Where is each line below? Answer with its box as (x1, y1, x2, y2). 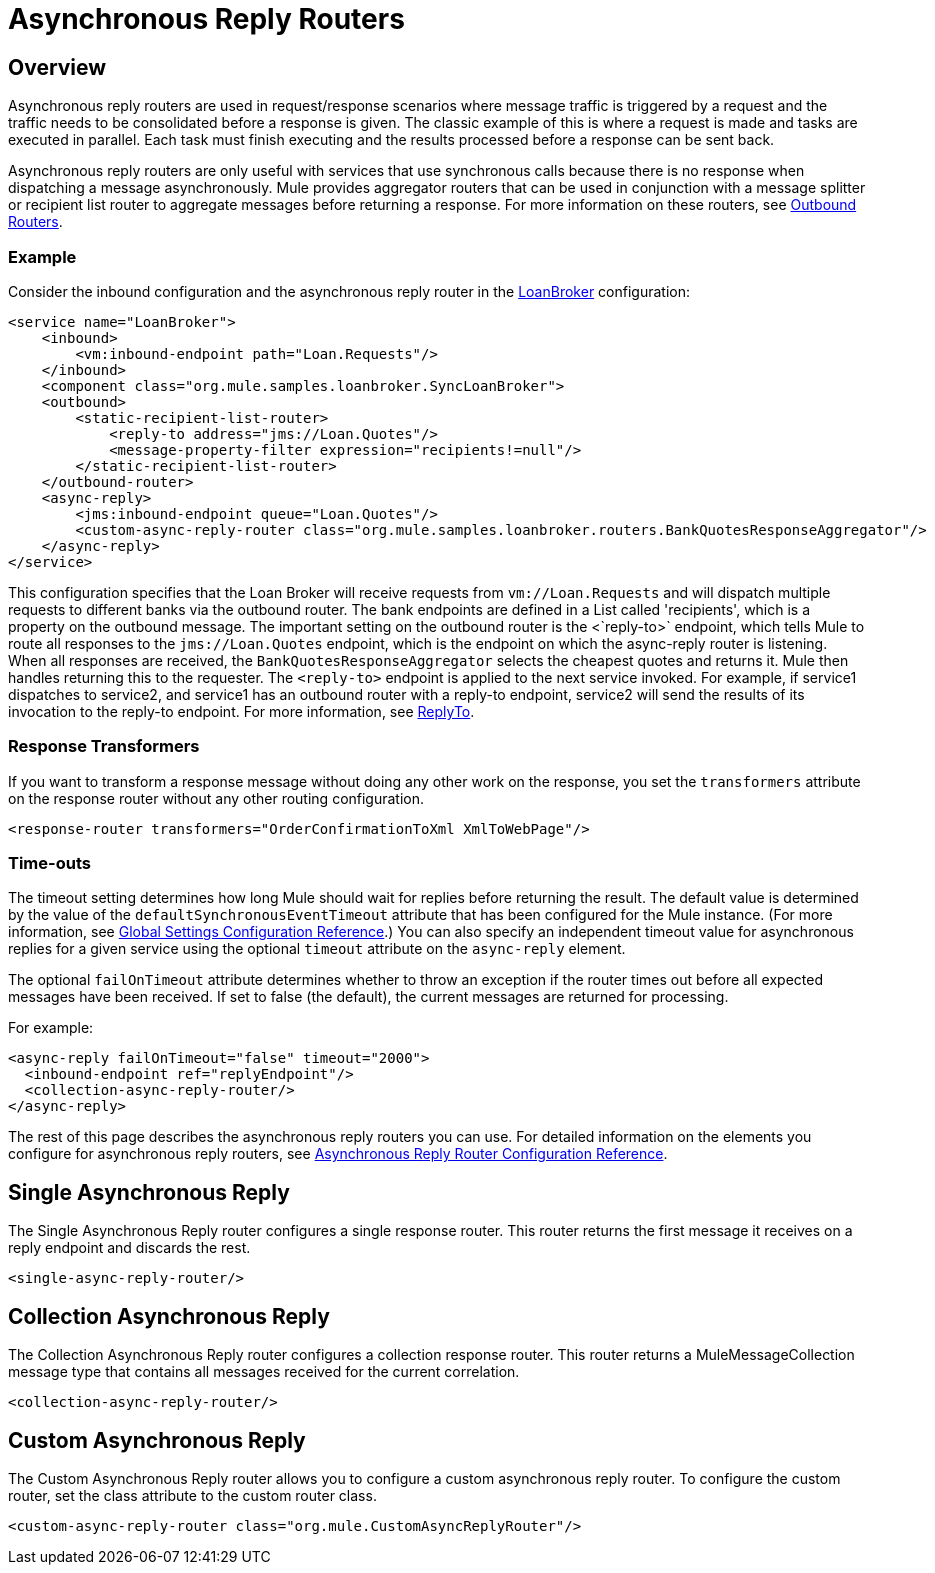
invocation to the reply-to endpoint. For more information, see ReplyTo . (8, 702, 475, 720)
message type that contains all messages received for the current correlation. (8, 1363, 520, 1381)
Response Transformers (8, 736, 200, 757)
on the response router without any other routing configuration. (8, 789, 425, 807)
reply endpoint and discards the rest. (8, 1239, 251, 1257)
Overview (8, 54, 107, 80)
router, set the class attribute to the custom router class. (8, 1486, 377, 1504)
